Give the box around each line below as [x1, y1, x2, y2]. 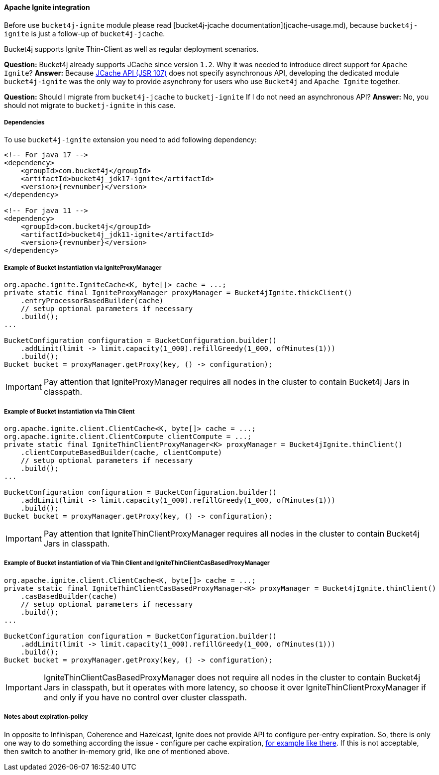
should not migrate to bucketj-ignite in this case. [4, 101, 176, 110]
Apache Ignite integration [4, 3, 90, 11]
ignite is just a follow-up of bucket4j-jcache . [4, 29, 165, 38]
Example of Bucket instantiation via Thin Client [4, 408, 135, 415]
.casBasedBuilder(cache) [20, 592, 117, 600]
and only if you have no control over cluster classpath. [43, 692, 247, 702]
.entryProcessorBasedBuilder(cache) [20, 297, 164, 305]
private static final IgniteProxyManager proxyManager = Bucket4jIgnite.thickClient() [4, 289, 352, 297]
